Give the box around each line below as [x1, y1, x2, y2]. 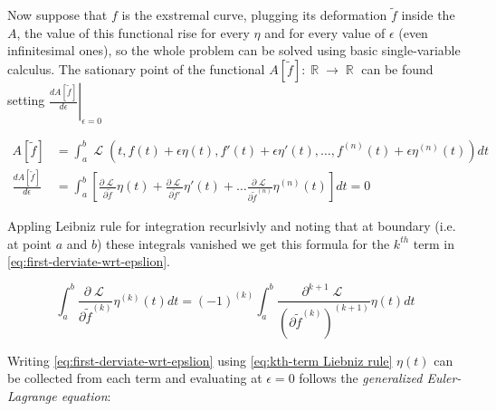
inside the [401, 5, 455, 24]
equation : [61, 386, 111, 405]
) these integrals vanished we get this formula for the [97, 234, 390, 253]
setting [7, 91, 45, 109]
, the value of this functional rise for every [16, 23, 250, 42]
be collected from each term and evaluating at [7, 368, 262, 387]
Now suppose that [7, 5, 108, 24]
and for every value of [264, 23, 386, 42]
